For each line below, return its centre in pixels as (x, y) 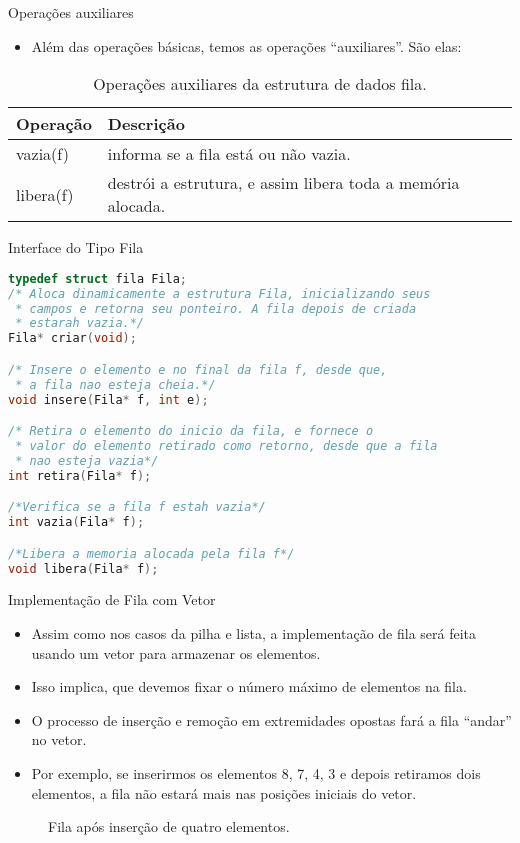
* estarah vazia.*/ (80, 323)
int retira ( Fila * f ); (80, 475)
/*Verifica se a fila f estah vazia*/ (137, 507)
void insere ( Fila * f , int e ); (108, 399)
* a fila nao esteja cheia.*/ (115, 384)
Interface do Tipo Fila (76, 247)
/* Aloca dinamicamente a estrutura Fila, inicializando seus (219, 293)
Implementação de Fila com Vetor (112, 599)
